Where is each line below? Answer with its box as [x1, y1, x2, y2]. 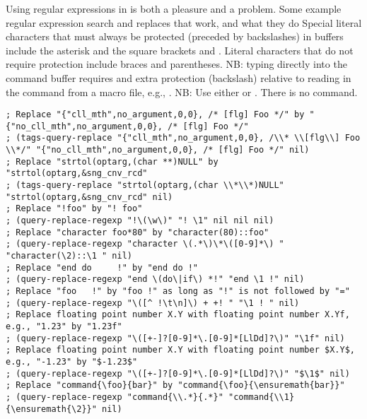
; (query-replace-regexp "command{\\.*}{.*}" [6, 391, 223, 402]
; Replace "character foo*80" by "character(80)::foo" [6, 227, 269, 237]
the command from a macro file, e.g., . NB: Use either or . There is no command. [6, 84, 358, 99]
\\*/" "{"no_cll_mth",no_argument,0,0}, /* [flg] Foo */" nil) [6, 145, 310, 155]
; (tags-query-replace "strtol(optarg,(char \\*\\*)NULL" [6, 180, 284, 191]
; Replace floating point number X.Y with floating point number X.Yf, [6, 309, 350, 320]
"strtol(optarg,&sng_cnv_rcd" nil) [6, 191, 173, 202]
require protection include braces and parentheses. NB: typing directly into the [6, 57, 347, 71]
